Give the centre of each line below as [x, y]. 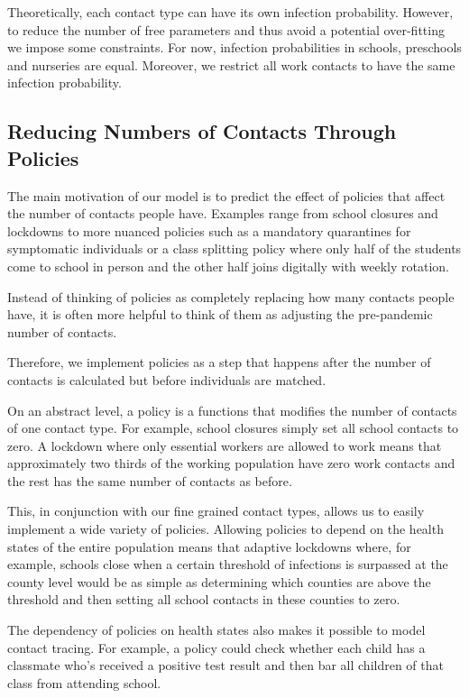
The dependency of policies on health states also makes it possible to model [216, 630]
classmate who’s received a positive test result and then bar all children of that [225, 665]
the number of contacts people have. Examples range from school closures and [223, 213]
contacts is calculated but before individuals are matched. [167, 379]
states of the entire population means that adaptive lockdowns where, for [209, 546]
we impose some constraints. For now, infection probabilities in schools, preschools [234, 47]
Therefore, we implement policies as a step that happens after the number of [219, 362]
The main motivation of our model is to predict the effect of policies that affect [226, 195]
